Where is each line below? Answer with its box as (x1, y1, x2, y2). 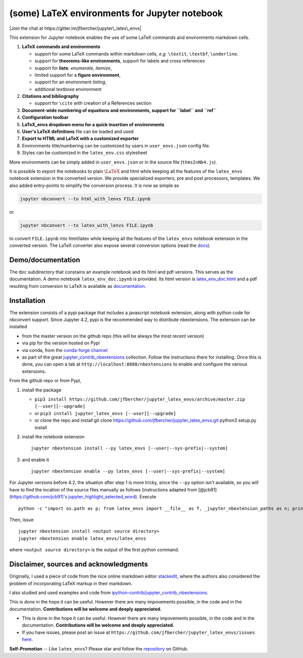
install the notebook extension (22, 433, 85, 439)
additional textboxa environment (34, 86, 102, 92)
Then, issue (9, 517, 34, 523)
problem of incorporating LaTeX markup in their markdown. (9, 580, 133, 586)
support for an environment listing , (34, 79, 107, 85)
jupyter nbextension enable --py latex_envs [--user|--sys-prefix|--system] (31, 469, 226, 474)
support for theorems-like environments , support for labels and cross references (34, 58, 205, 64)
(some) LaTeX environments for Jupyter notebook (9, 8, 223, 19)
